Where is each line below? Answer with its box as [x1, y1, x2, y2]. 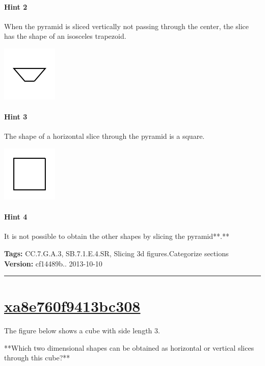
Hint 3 [4, 111, 28, 122]
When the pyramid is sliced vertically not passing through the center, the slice [4, 20, 249, 31]
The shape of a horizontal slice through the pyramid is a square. [4, 131, 205, 141]
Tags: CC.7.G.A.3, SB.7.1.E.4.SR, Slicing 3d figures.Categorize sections [4, 248, 229, 258]
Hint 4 [4, 211, 28, 222]
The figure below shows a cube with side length [4, 325, 152, 336]
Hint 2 [4, 1, 28, 12]
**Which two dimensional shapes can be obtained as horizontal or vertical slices [4, 342, 254, 353]
